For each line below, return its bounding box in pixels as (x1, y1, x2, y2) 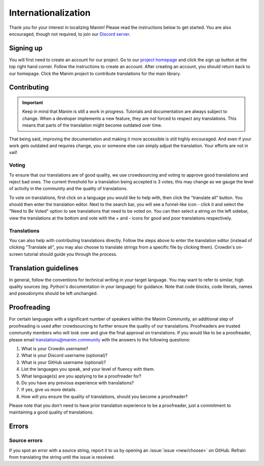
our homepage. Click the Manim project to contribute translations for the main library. (9, 70, 181, 76)
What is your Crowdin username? (21, 345, 88, 352)
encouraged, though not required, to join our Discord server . (9, 31, 131, 37)
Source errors (9, 437, 43, 444)
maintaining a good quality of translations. (9, 409, 94, 415)
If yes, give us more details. (21, 387, 77, 393)
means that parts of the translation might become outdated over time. (22, 122, 162, 128)
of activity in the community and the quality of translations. (9, 186, 128, 192)
